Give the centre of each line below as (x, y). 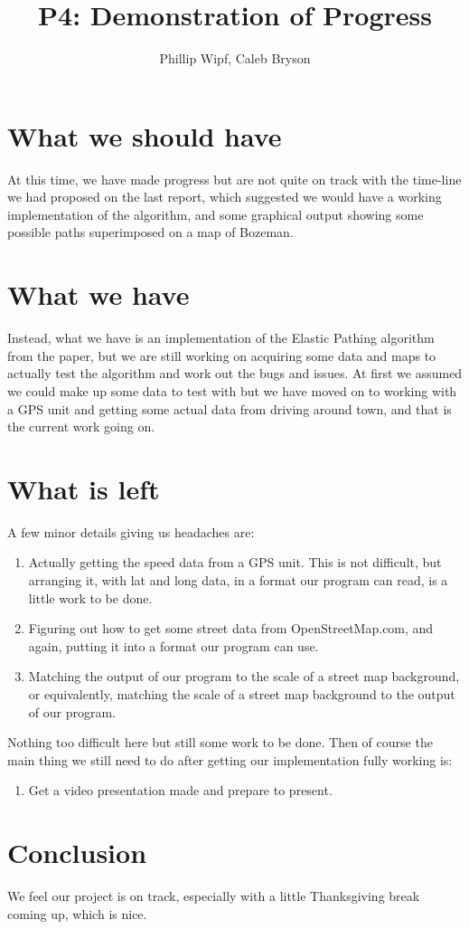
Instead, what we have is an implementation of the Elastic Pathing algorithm (221, 338)
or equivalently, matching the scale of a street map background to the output (242, 694)
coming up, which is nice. (77, 913)
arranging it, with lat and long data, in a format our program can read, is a (238, 580)
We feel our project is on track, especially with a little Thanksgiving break (214, 896)
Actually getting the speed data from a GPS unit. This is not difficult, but (235, 562)
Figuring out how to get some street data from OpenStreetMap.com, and (231, 628)
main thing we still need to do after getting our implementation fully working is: (230, 759)
